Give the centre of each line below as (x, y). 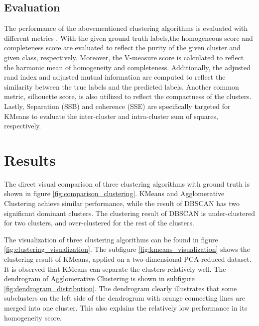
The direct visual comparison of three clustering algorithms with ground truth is (127, 183)
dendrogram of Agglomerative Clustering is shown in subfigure (99, 278)
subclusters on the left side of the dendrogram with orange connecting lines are (125, 298)
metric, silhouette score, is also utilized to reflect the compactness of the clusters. (128, 96)
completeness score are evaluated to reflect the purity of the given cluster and (122, 48)
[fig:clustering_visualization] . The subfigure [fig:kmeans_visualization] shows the (127, 249)
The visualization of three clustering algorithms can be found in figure (111, 239)
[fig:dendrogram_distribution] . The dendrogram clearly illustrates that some (121, 288)
